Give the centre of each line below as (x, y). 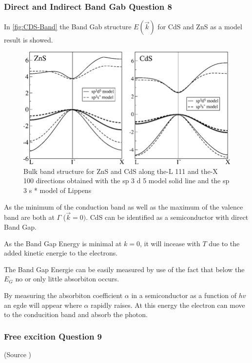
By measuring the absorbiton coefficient (63, 295)
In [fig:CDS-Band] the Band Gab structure (68, 27)
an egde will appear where (43, 305)
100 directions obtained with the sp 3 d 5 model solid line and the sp (126, 181)
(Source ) (18, 354)
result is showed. (29, 40)
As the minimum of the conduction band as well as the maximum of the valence (124, 206)
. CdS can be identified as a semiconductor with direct (167, 217)
